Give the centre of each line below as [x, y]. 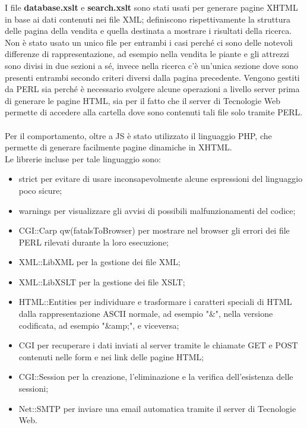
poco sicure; [40, 190]
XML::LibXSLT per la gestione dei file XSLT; [102, 281]
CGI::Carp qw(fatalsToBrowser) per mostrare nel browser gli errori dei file [154, 230]
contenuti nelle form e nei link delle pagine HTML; [111, 356]
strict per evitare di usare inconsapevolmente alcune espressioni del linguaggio [161, 179]
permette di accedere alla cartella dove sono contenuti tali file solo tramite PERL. [154, 112]
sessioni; [34, 388]
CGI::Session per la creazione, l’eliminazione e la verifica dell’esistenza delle [156, 377]
